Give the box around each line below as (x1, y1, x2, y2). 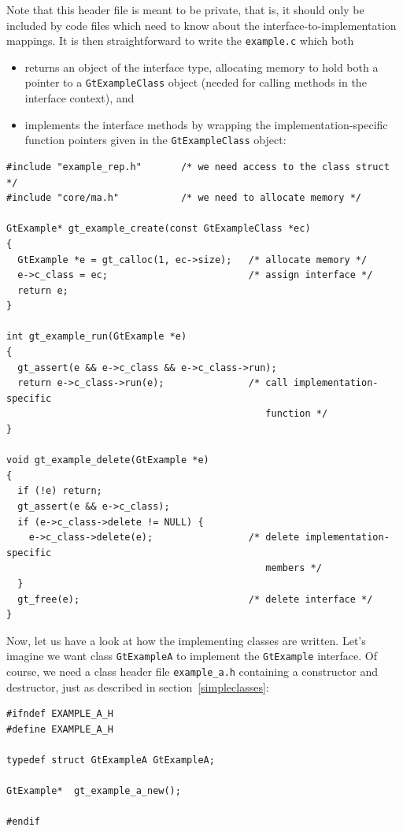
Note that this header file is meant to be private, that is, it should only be (6, 2, 364, 17)
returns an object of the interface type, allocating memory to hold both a (24, 58, 379, 75)
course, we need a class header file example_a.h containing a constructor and (6, 663, 378, 679)
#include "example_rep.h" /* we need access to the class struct (6, 161, 390, 173)
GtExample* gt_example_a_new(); (6, 785, 181, 797)
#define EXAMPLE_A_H (6, 723, 114, 735)
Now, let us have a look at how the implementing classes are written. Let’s (6, 632, 366, 648)
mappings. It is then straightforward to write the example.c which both (6, 32, 354, 49)
